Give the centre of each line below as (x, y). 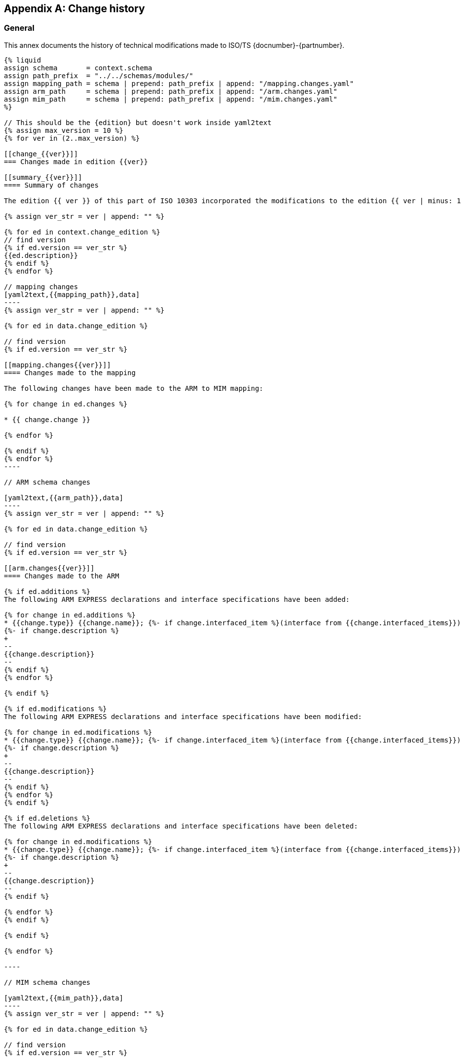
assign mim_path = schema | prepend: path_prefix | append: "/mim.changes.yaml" (171, 99)
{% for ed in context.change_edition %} (82, 232)
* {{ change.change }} (47, 419)
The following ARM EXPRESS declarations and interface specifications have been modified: (183, 716)
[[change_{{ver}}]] (41, 154)
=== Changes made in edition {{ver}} (76, 161)
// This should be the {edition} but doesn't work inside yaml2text (138, 122)
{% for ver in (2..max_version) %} (72, 138)
